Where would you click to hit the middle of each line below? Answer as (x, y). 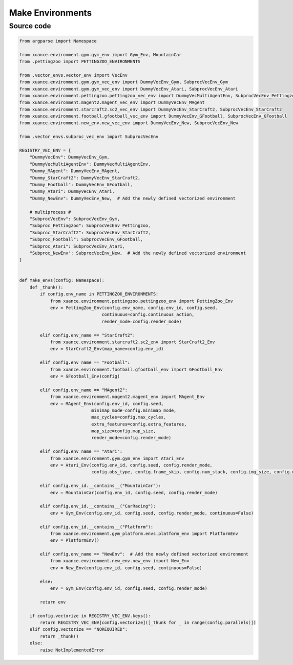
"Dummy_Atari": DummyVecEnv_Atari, (72, 191)
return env (53, 602)
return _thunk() (59, 636)
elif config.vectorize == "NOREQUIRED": (79, 629)
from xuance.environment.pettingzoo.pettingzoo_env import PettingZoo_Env (142, 301)
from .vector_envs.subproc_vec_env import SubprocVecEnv (89, 137)
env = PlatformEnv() (75, 541)
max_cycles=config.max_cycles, (129, 417)
